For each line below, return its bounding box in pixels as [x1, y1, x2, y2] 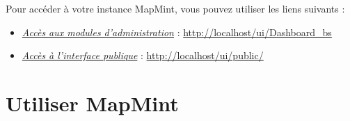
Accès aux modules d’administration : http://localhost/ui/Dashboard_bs [22, 24, 332, 39]
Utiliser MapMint [6, 88, 179, 117]
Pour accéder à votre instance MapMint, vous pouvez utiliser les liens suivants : [6, 1, 345, 15]
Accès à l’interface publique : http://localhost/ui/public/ [22, 48, 264, 63]
